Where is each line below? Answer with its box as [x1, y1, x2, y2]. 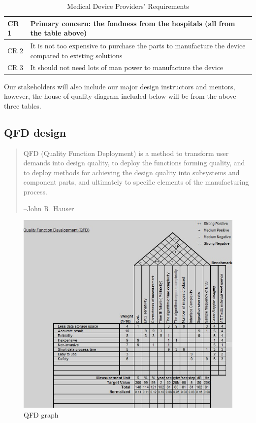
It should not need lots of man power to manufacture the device [30, 62, 224, 73]
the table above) [30, 28, 87, 38]
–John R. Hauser [23, 203, 74, 213]
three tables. [4, 100, 41, 111]
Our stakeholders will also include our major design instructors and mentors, [4, 81, 235, 91]
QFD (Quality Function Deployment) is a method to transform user [23, 148, 229, 158]
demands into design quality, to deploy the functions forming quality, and [23, 157, 245, 168]
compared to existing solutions [30, 50, 123, 60]
